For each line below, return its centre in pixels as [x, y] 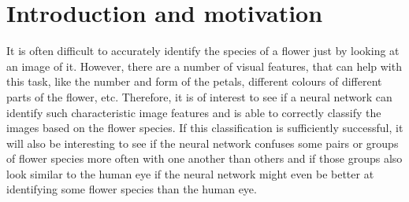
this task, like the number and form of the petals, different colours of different [194, 81]
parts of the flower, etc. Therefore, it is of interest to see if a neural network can [199, 96]
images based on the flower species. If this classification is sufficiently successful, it [205, 128]
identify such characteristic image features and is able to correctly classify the [194, 112]
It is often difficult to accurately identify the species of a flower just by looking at [203, 51]
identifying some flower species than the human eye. [132, 189]
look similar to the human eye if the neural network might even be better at [190, 173]
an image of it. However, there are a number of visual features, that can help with [204, 66]
